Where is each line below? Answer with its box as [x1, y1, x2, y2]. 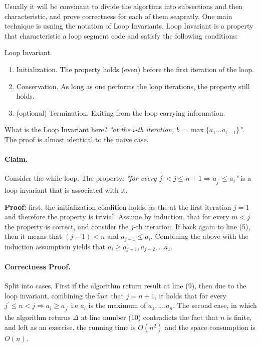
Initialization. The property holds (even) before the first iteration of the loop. [16, 64, 254, 74]
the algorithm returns [5, 312, 71, 322]
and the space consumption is [165, 321, 255, 332]
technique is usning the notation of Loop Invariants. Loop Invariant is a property [5, 21, 253, 31]
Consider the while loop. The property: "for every [5, 173, 157, 183]
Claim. [5, 154, 28, 164]
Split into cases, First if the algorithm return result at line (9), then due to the [5, 280, 246, 291]
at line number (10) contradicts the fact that [81, 312, 218, 322]
